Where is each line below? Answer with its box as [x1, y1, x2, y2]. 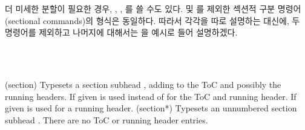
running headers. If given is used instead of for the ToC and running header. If [5, 90, 297, 102]
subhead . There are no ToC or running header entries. [5, 113, 208, 126]
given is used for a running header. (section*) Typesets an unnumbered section [5, 102, 297, 114]
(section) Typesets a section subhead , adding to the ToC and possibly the [5, 78, 281, 90]
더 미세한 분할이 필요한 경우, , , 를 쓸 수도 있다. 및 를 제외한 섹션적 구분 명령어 [5, 2, 301, 14]
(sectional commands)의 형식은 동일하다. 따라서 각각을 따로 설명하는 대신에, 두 [5, 14, 300, 26]
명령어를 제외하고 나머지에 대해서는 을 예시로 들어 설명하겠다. [5, 26, 238, 39]
